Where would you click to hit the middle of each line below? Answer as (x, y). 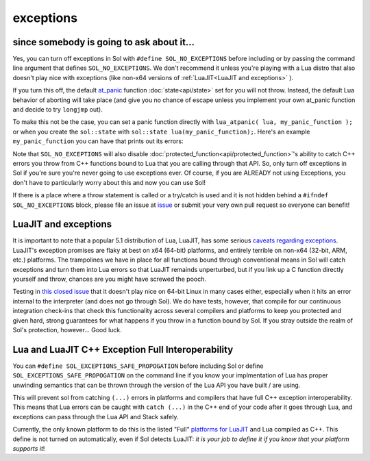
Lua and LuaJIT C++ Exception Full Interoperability (123, 349)
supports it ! (29, 448)
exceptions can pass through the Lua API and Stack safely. (96, 416)
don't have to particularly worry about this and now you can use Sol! (109, 182)
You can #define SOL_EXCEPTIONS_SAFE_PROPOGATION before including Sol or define (138, 366)
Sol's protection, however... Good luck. (67, 329)
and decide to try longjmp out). (58, 110)
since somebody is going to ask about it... (104, 42)
